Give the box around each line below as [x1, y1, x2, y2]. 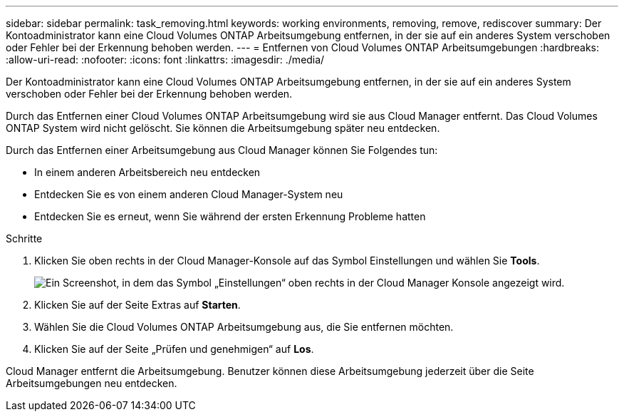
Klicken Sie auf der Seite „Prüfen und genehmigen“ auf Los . [34, 343, 314, 355]
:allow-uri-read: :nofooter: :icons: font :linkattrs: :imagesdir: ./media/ [6, 53, 325, 66]
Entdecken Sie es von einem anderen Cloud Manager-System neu [34, 188, 343, 200]
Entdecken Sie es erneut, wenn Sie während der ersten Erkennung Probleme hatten [34, 210, 426, 222]
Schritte [6, 232, 43, 244]
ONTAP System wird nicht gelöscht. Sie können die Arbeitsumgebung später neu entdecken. [6, 122, 440, 134]
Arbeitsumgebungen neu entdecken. [6, 377, 177, 389]
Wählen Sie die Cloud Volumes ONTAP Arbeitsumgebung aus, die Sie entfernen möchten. [34, 321, 454, 333]
